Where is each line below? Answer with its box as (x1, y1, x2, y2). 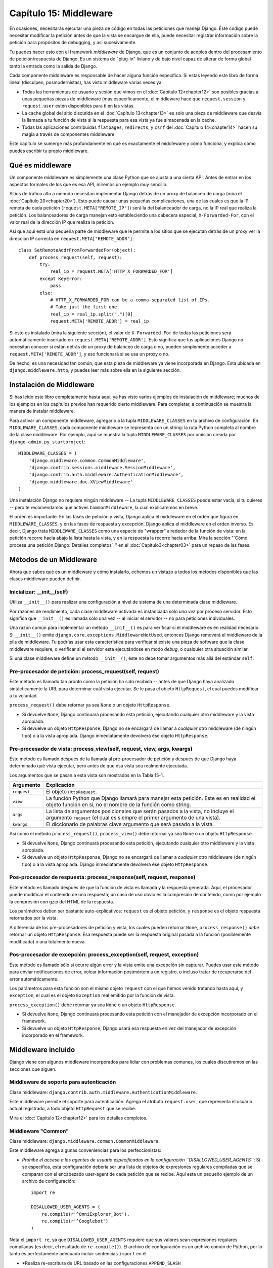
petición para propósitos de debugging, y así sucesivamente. (9, 40, 136, 46)
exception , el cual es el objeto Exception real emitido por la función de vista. (9, 992, 175, 999)
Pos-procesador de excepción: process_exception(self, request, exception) (9, 951, 199, 958)
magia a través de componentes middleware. (22, 131, 116, 137)
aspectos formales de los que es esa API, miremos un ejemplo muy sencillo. (9, 182, 168, 188)
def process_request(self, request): (28, 254, 122, 260)
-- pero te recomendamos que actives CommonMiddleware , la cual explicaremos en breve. (9, 504, 199, 510)
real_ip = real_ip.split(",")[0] (50, 311, 133, 317)
